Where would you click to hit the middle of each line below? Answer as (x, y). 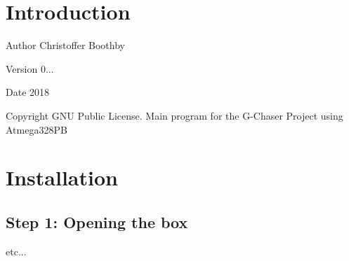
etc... (16, 251)
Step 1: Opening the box (97, 221)
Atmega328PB (37, 129)
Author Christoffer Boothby (65, 45)
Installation (62, 177)
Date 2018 (28, 92)
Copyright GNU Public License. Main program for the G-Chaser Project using (174, 115)
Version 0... (30, 68)
